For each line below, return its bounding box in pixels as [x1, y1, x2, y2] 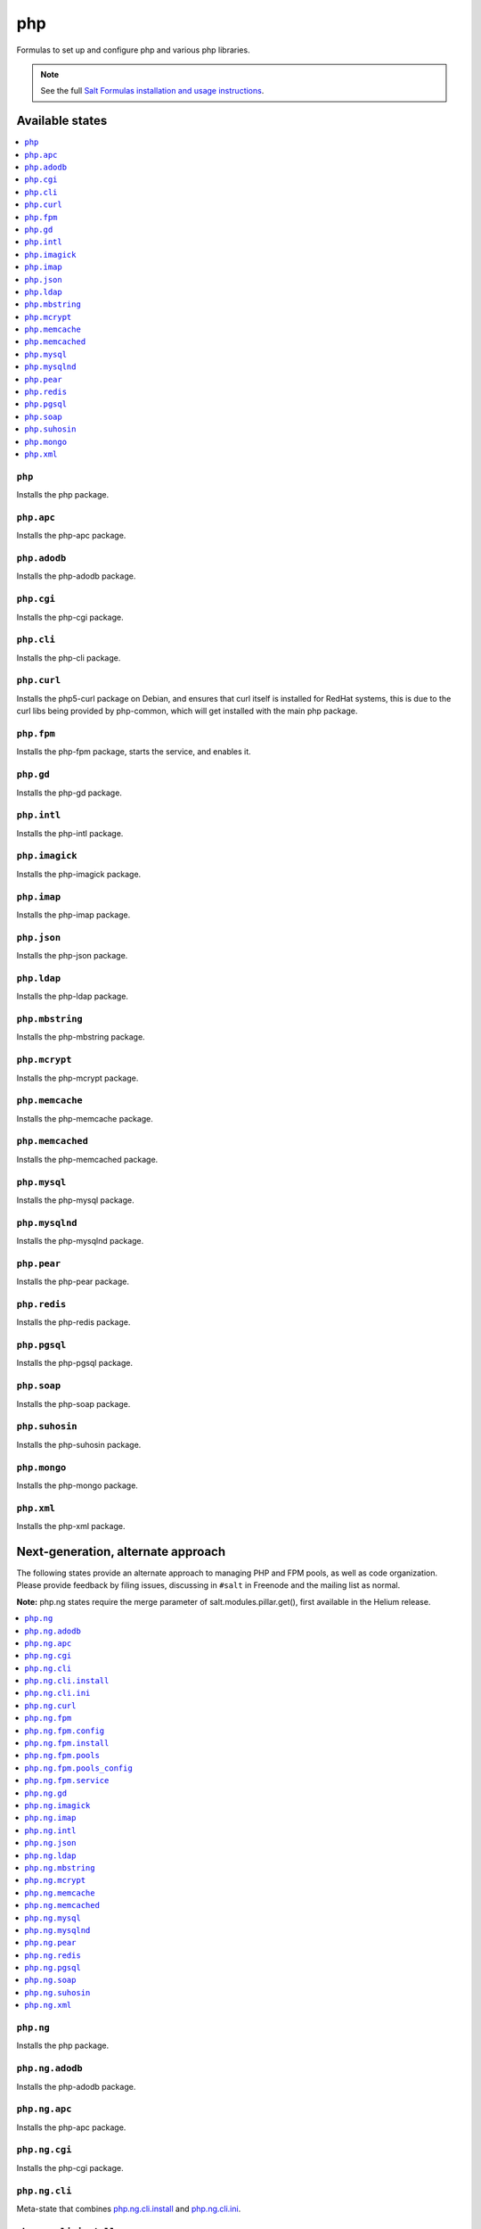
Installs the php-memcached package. [16, 1154, 159, 1164]
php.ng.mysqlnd [24, 1925, 91, 1935]
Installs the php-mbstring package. [16, 1032, 146, 1042]
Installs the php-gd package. [16, 787, 122, 798]
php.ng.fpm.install [24, 1739, 110, 1748]
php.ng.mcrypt [24, 1875, 86, 1886]
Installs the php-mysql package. [16, 1195, 135, 1205]
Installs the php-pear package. [16, 1276, 129, 1287]
